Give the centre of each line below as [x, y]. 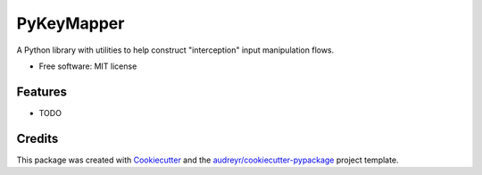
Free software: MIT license [88, 66]
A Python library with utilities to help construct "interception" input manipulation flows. [175, 50]
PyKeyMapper [71, 23]
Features [42, 92]
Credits [37, 138]
